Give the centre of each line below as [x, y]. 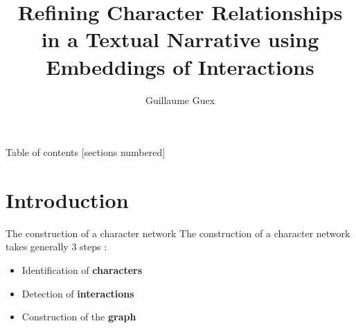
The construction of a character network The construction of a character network [178, 233]
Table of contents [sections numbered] [86, 152]
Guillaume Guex [180, 100]
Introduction [67, 199]
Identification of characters [82, 270]
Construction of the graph [79, 317]
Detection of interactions [78, 293]
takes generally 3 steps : [56, 247]
